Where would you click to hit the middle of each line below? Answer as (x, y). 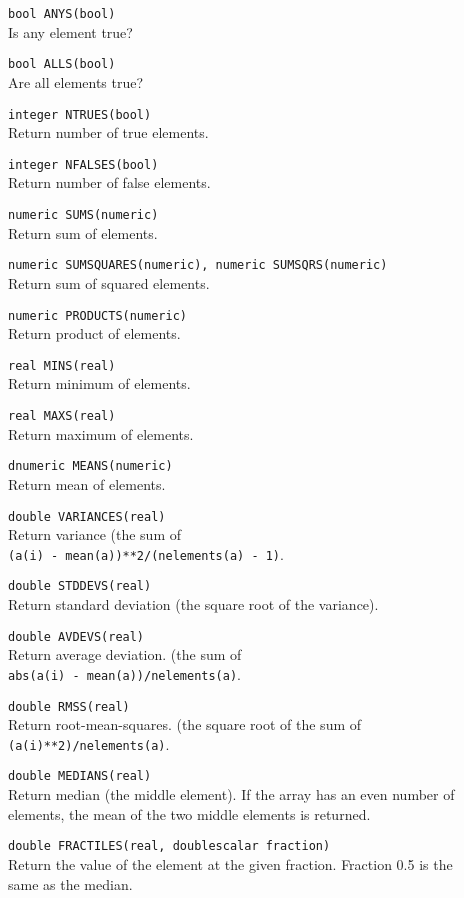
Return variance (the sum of (95, 534)
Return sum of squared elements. (109, 282)
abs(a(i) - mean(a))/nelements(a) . (124, 673)
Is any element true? (70, 31)
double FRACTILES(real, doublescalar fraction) (169, 846)
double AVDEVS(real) (76, 636)
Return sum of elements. (83, 232)
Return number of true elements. (108, 132)
